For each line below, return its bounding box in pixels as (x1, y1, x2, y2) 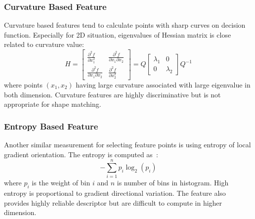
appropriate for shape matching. (4, 99, 101, 109)
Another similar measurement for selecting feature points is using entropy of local (4, 139, 251, 149)
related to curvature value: (4, 39, 84, 49)
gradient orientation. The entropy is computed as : (4, 149, 158, 159)
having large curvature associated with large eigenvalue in (76, 79, 251, 89)
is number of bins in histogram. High (117, 177, 229, 188)
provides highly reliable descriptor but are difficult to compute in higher (4, 197, 222, 208)
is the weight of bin (32, 177, 90, 188)
